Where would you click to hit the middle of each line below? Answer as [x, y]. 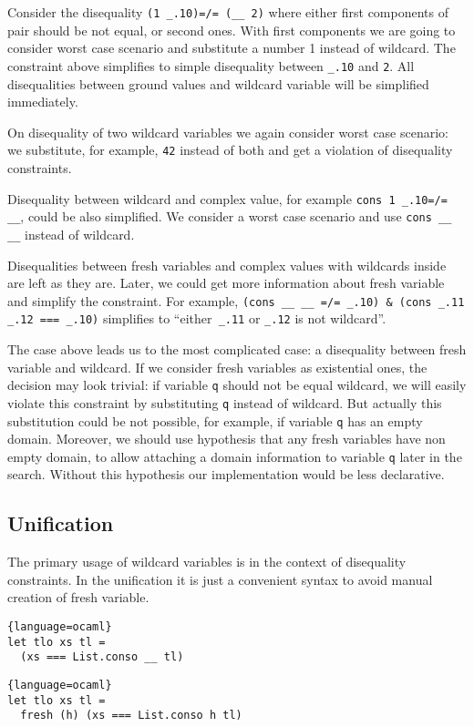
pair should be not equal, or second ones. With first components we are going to [232, 30]
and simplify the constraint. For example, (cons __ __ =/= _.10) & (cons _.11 [236, 300]
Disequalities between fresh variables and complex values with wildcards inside [227, 265]
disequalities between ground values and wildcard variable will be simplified [218, 83]
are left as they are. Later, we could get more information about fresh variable [226, 283]
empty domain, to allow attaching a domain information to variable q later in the [235, 456]
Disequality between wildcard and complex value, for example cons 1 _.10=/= [227, 198]
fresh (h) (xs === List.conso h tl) [131, 716]
